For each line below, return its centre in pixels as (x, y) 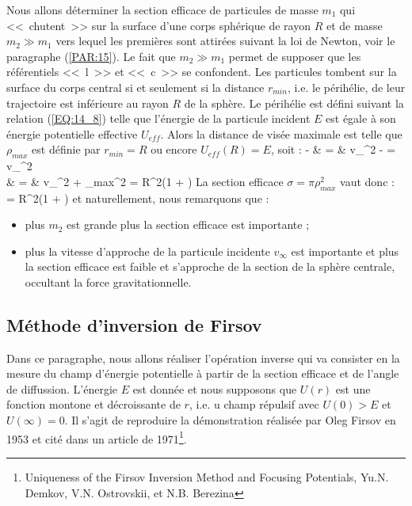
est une (353, 388)
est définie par (66, 149)
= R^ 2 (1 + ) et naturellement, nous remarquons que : (138, 198)
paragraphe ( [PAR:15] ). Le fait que (91, 56)
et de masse (354, 25)
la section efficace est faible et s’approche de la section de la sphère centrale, (210, 266)
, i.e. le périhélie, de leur (346, 87)
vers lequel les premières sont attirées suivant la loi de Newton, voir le (225, 41)
